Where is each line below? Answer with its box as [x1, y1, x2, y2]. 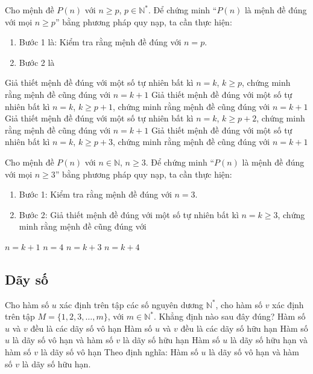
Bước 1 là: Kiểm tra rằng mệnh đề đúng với [19, 36, 182, 48]
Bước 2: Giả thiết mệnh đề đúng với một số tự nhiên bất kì [19, 208, 239, 221]
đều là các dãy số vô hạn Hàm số [30, 321, 153, 334]
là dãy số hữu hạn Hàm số [122, 334, 220, 346]
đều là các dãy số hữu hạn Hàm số [180, 321, 308, 334]
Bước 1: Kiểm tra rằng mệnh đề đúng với [19, 188, 172, 201]
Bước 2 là [19, 56, 55, 68]
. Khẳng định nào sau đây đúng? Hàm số [154, 310, 306, 323]
